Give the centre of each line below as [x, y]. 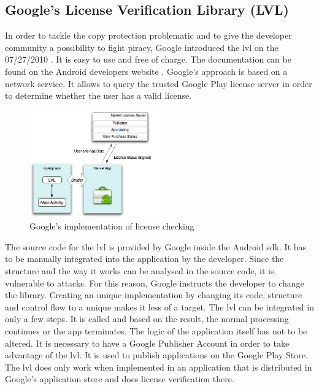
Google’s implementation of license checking [112, 226]
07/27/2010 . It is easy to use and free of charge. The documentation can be [148, 59]
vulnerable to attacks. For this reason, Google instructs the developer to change [155, 283]
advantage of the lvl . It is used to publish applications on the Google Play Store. [156, 355]
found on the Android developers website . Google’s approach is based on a [146, 71]
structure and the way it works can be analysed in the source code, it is [140, 270]
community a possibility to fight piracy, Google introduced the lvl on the [142, 47]
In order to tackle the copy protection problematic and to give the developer [148, 35]
